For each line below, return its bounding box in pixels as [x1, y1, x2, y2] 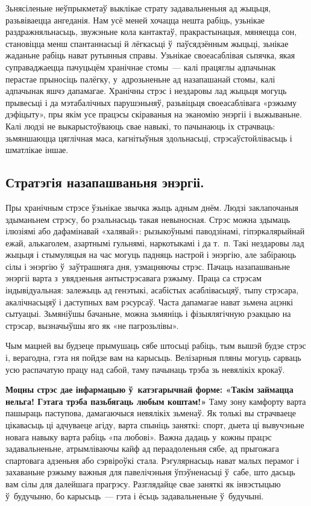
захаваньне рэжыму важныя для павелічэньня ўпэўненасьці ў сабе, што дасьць [5, 466, 295, 478]
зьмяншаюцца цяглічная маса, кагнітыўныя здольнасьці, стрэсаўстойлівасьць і [5, 131, 292, 144]
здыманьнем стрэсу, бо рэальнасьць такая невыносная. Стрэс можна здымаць [5, 213, 290, 225]
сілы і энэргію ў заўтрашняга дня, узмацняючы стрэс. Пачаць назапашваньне [5, 260, 291, 272]
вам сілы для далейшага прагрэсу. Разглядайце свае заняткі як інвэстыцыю [5, 477, 281, 490]
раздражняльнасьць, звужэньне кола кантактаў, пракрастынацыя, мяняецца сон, [5, 25, 297, 38]
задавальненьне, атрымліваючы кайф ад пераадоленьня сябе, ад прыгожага [5, 442, 279, 455]
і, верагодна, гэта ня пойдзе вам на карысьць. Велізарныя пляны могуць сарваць [5, 351, 301, 364]
